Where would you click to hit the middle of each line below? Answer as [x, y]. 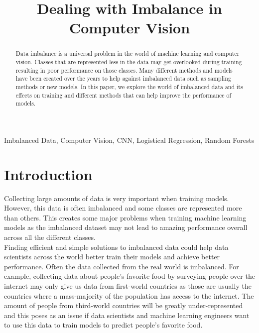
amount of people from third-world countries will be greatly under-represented [124, 305]
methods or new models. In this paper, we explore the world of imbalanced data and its [129, 86]
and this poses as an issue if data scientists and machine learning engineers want [127, 315]
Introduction [48, 174]
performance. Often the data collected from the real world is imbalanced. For [122, 266]
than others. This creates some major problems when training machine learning [125, 217]
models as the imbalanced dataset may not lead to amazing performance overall [126, 227]
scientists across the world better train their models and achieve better [112, 257]
